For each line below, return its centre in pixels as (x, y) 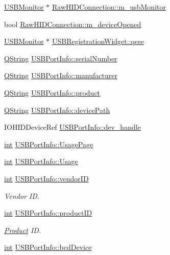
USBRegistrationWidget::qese (98, 41)
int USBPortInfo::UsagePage (49, 144)
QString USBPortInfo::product (52, 92)
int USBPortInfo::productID (48, 213)
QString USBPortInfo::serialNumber (61, 58)
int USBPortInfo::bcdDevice (48, 247)
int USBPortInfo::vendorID (46, 178)
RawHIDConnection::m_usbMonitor (109, 7)
